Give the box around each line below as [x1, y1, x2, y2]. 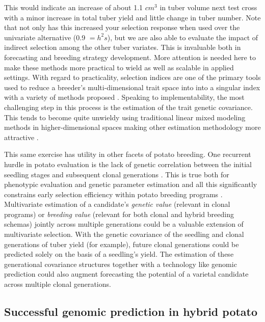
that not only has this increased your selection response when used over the [4, 22, 240, 33]
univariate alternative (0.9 [4, 32, 86, 42]
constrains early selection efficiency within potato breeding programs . [4, 189, 223, 199]
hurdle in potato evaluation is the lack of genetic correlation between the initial [4, 158, 252, 169]
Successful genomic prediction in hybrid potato [4, 304, 258, 319]
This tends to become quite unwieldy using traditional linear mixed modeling [4, 112, 246, 122]
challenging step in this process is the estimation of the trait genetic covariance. [4, 101, 253, 112]
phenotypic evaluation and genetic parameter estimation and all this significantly [4, 179, 257, 190]
